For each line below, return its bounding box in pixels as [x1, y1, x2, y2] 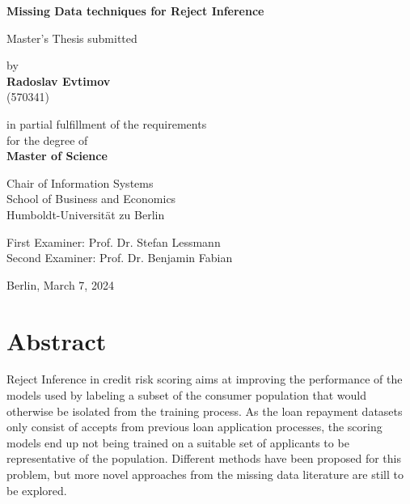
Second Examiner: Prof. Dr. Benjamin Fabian [6, 249, 233, 266]
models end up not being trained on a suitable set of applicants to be [6, 434, 349, 451]
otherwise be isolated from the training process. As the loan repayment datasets [6, 402, 403, 419]
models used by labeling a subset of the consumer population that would [6, 387, 366, 404]
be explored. [6, 481, 67, 498]
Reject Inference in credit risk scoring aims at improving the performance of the [6, 371, 403, 388]
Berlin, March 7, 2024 [6, 276, 114, 293]
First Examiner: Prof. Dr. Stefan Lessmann [6, 233, 221, 250]
